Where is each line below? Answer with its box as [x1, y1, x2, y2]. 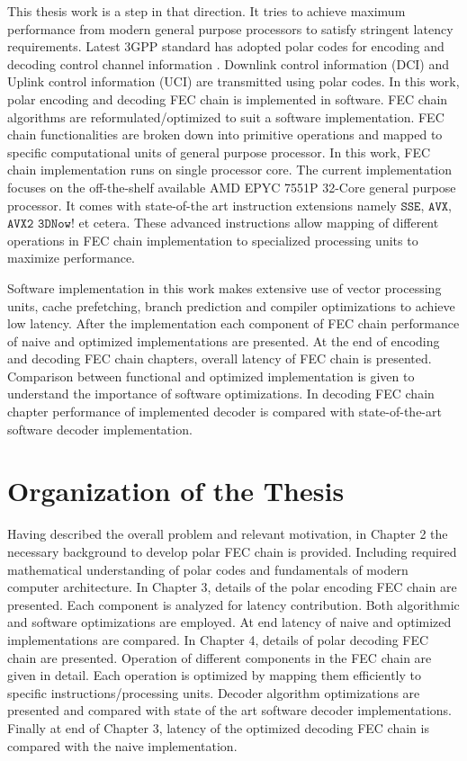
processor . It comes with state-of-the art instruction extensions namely [7, 195, 397, 214]
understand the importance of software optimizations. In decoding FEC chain [7, 384, 435, 403]
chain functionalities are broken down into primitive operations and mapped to [7, 125, 443, 144]
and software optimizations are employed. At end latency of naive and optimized [7, 613, 452, 631]
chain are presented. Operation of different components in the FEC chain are [7, 648, 432, 667]
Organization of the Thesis [7, 472, 345, 509]
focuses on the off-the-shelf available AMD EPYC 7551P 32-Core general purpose [7, 177, 456, 196]
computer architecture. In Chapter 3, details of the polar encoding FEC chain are [7, 577, 457, 596]
